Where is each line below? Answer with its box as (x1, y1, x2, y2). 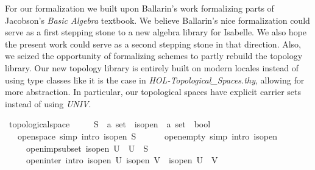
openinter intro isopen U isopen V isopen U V (26, 154, 218, 166)
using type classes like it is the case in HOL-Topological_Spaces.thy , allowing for (5, 73, 305, 86)
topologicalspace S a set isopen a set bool (9, 118, 211, 130)
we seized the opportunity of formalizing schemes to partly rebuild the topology (5, 49, 303, 62)
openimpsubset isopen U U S (26, 141, 149, 154)
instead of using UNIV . (5, 97, 91, 110)
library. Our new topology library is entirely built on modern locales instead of (5, 61, 299, 74)
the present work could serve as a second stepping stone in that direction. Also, (5, 37, 301, 50)
